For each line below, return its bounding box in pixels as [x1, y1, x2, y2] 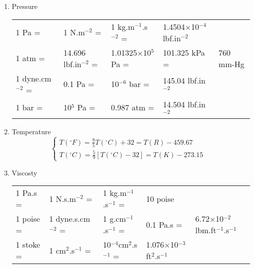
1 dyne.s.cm [49, 213, 90, 225]
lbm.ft [195, 224, 216, 236]
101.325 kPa [163, 46, 205, 58]
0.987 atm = [111, 101, 154, 113]
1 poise [15, 213, 40, 225]
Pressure [11, 1, 38, 11]
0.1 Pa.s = [146, 218, 183, 230]
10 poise [146, 192, 174, 204]
